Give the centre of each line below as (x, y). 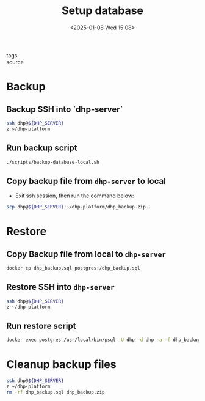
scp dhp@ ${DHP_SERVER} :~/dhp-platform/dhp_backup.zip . (79, 207)
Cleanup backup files (62, 365)
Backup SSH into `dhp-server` (65, 109)
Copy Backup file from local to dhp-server (86, 254)
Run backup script (42, 148)
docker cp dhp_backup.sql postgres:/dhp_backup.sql (73, 268)
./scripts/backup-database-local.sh (53, 162)
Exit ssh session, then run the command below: (74, 196)
